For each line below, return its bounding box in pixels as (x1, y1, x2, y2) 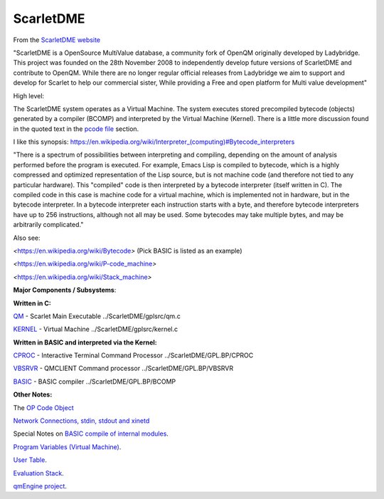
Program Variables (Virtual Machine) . (13, 442, 122, 451)
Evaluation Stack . (13, 468, 64, 477)
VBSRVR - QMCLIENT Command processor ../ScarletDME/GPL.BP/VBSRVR (13, 364, 234, 373)
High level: (13, 91, 45, 100)
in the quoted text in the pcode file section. (13, 125, 139, 133)
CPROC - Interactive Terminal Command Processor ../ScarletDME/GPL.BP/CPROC (13, 351, 254, 359)
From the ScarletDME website (13, 36, 101, 44)
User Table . (13, 456, 48, 464)
